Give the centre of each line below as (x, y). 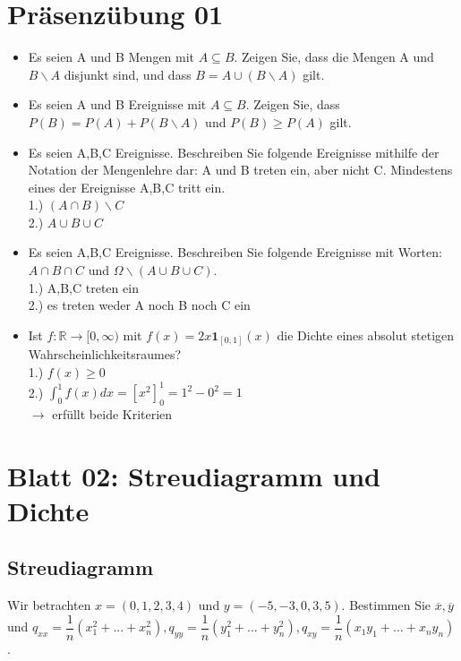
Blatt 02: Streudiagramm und (194, 475)
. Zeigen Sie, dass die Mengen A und (334, 57)
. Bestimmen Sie (386, 605)
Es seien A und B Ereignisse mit (117, 104)
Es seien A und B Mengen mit (111, 57)
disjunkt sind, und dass (128, 74)
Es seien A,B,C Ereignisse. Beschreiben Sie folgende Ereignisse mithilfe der (234, 152)
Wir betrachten (49, 605)
